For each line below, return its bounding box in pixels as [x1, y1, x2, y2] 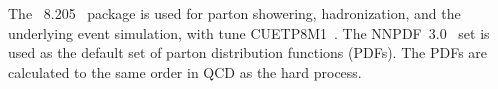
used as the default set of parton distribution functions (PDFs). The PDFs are [8, 42, 488, 63]
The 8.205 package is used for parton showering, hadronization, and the [8, 3, 461, 23]
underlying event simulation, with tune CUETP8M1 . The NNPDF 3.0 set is [8, 22, 490, 43]
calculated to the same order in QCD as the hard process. [8, 61, 362, 82]
